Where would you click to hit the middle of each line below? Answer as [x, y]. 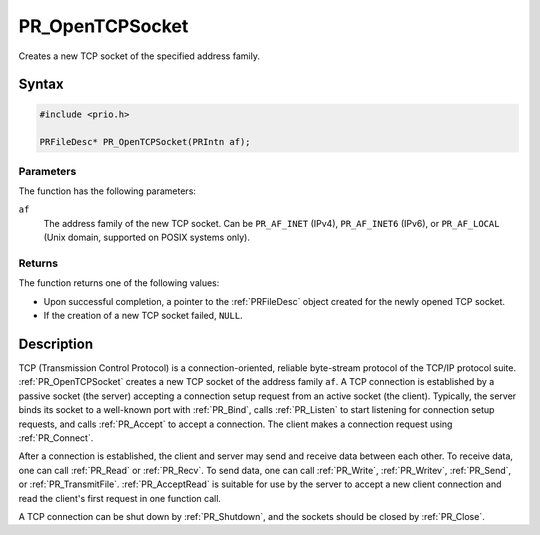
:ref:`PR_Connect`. [56, 438]
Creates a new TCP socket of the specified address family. [139, 56]
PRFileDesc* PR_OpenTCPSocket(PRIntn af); [145, 142]
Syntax [41, 84]
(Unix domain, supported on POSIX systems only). [146, 237]
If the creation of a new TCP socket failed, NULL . [143, 316]
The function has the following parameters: [107, 191]
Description [56, 343]
